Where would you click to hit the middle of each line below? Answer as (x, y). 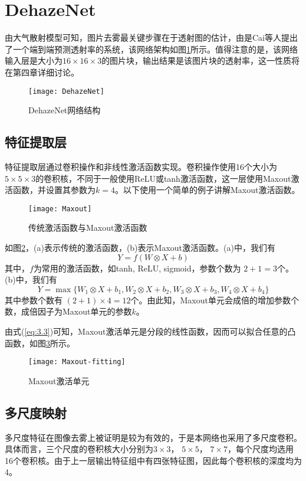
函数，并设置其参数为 (54, 190)
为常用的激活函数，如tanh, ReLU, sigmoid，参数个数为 (137, 268)
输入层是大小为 (34, 60)
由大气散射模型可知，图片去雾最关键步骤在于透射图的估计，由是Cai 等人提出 (151, 37)
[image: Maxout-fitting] (77, 362)
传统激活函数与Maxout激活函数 (88, 228)
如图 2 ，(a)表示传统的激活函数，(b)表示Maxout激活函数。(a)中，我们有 (140, 247)
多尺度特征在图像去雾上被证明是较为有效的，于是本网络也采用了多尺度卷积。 (153, 437)
